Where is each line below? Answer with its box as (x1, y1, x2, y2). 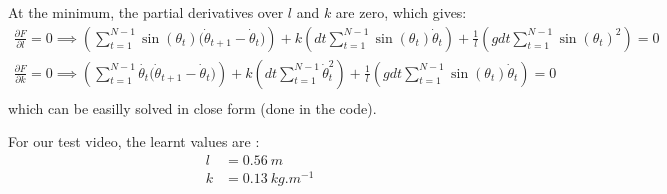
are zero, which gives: (335, 2, 467, 22)
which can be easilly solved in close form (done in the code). (8, 97, 377, 118)
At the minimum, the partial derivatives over (8, 2, 284, 22)
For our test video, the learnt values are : (8, 131, 260, 152)
